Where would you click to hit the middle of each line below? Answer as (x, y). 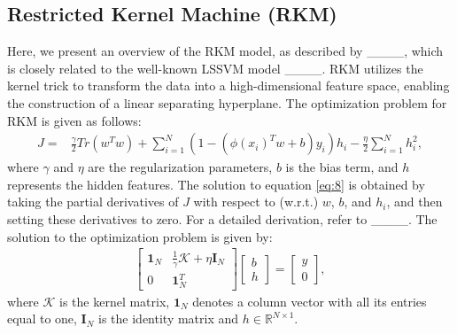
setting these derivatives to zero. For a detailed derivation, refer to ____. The (222, 218)
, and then (414, 202)
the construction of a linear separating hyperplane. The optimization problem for (227, 102)
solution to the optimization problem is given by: (140, 236)
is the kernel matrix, (115, 301)
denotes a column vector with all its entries (310, 301)
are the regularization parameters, (180, 167)
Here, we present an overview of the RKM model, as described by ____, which (225, 51)
